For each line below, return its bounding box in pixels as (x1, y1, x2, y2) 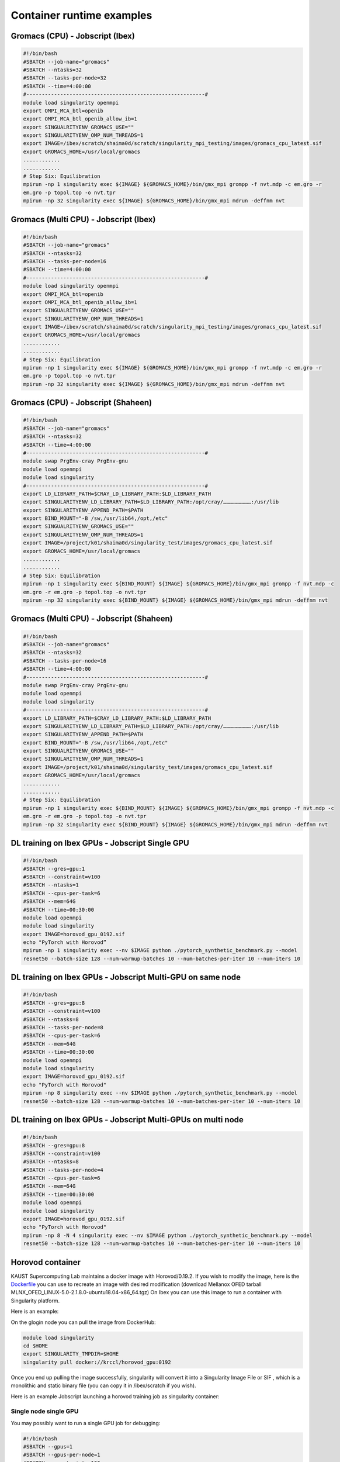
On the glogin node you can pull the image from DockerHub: (11, 1319, 156, 1326)
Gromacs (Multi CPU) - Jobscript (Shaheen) (11, 614, 173, 624)
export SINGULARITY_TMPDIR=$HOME (23, 1351, 119, 1357)
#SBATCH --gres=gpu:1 (23, 866, 85, 872)
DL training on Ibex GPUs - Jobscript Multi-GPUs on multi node (11, 1115, 244, 1125)
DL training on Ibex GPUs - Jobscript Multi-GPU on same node (11, 973, 241, 982)
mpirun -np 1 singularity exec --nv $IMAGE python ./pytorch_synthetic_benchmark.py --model (23, 947, 297, 954)
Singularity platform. (11, 1297, 60, 1304)
